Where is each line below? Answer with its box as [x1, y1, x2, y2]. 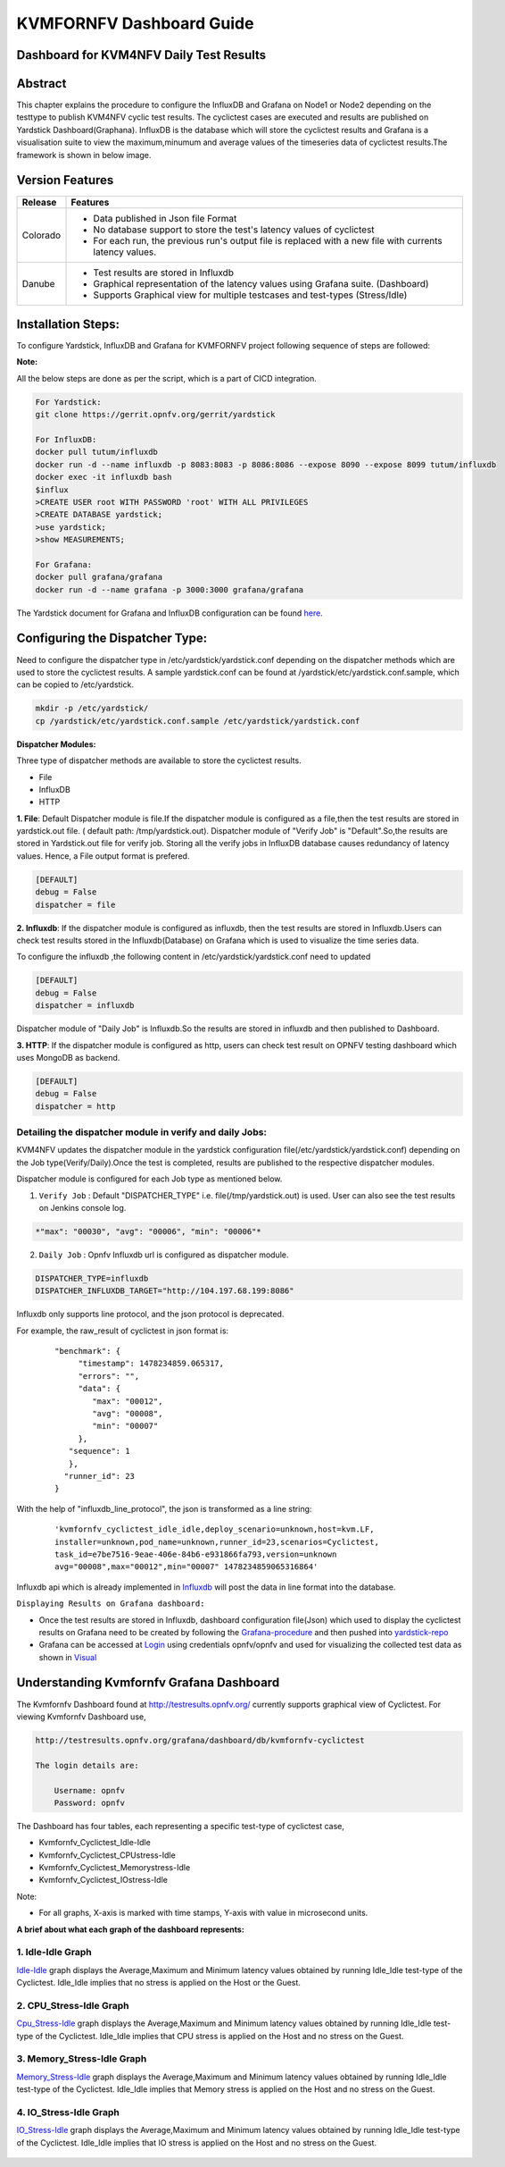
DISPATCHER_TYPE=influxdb [35, 1273, 149, 1283]
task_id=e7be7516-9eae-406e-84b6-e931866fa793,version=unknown [54, 1549, 337, 1559]
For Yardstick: [35, 397, 102, 407]
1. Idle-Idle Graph [16, 1946, 93, 1959]
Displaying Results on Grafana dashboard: [16, 1599, 205, 1608]
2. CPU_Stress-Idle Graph [16, 1999, 129, 2012]
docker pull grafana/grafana [35, 572, 163, 583]
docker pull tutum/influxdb [35, 447, 158, 458]
